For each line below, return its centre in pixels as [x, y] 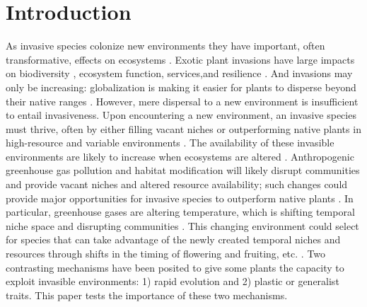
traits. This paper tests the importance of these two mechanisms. [147, 295]
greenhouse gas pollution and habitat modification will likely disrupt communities [183, 170]
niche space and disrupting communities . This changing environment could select [182, 225]
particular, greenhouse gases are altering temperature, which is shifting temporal [180, 212]
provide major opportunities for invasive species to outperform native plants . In [180, 198]
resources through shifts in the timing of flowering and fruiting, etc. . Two [166, 254]
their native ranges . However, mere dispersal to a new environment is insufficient [182, 101]
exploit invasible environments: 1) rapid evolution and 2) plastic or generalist [173, 281]
